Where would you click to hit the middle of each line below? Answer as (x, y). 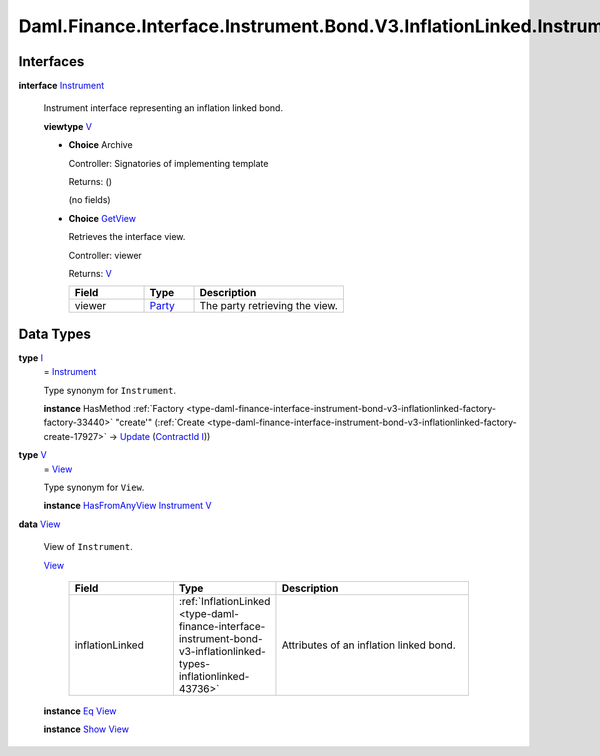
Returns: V (90, 273)
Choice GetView (102, 218)
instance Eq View (80, 711)
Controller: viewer (105, 255)
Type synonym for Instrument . (110, 390)
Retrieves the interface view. (127, 237)
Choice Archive (101, 145)
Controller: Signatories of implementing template (168, 163)
